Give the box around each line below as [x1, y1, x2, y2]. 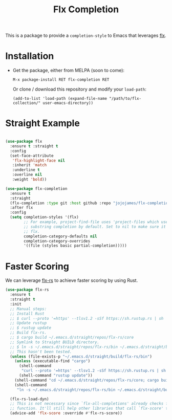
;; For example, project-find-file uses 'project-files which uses [24, 219, 170, 225]
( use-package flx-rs [5, 288, 50, 293]
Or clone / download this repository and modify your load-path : [12, 86, 147, 93]
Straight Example [5, 118, 80, 129]
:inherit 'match [12, 163, 47, 168]
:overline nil [12, 172, 42, 178]
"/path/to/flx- [109, 96, 142, 101]
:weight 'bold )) [12, 177, 47, 182]
